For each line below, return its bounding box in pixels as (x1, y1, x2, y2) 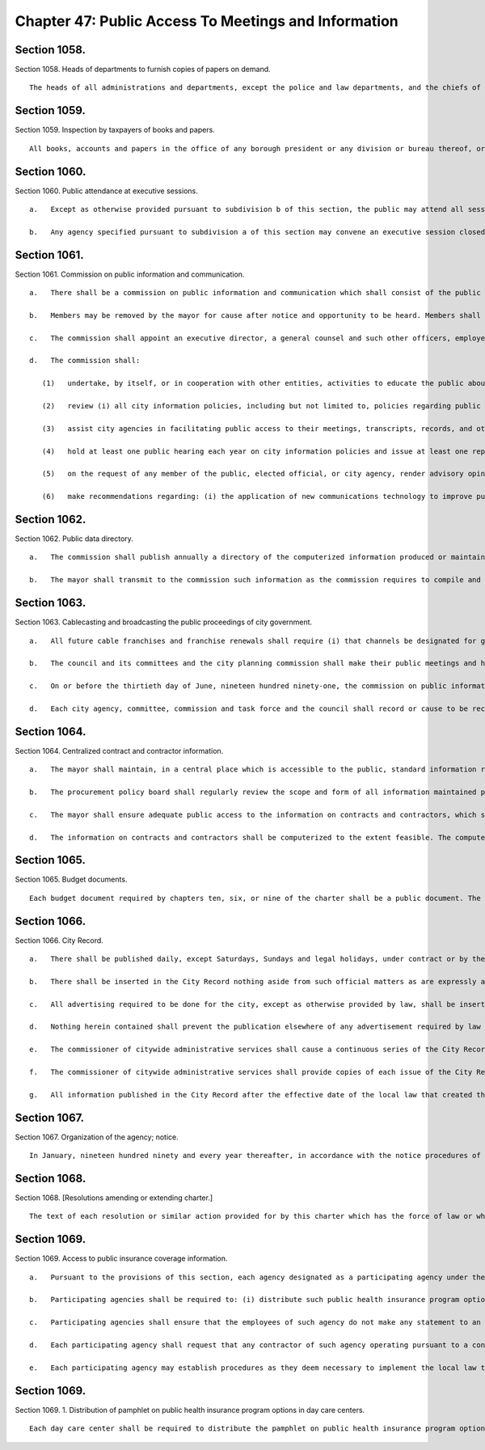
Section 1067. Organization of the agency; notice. (15, 1132, 179, 1142)
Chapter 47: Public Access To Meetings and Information (15, 12, 399, 30)
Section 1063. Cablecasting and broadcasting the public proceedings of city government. (15, 617, 313, 627)
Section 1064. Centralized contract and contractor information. (15, 746, 224, 755)
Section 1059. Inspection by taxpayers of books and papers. (15, 125, 216, 135)
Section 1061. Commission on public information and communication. (15, 269, 245, 279)
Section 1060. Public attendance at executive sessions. (15, 186, 198, 196)
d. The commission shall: (29, 356, 141, 366)
